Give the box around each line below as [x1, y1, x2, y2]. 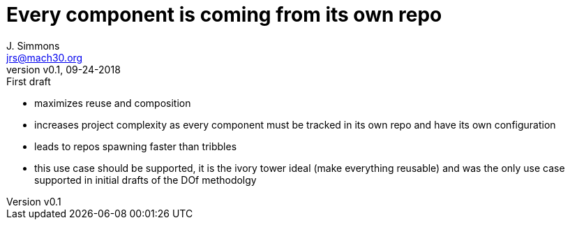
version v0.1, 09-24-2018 [6, 63, 121, 75]
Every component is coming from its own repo [6, 3, 442, 27]
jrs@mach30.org [6, 51, 83, 64]
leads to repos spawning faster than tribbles [34, 140, 237, 152]
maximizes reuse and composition [34, 96, 191, 109]
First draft [6, 75, 51, 87]
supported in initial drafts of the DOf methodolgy [34, 173, 257, 186]
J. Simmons [6, 39, 60, 52]
